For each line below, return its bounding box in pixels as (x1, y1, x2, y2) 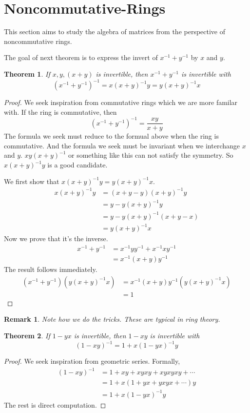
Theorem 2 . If (4, 330, 50, 341)
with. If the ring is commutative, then (4, 106, 117, 117)
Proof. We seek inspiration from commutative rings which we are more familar (4, 97, 238, 107)
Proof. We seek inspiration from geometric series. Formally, (4, 356, 180, 366)
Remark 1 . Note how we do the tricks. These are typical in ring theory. (4, 314, 220, 324)
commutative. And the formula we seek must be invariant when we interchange (4, 140, 240, 150)
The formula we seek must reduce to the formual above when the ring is (4, 131, 219, 141)
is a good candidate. (47, 160, 108, 170)
